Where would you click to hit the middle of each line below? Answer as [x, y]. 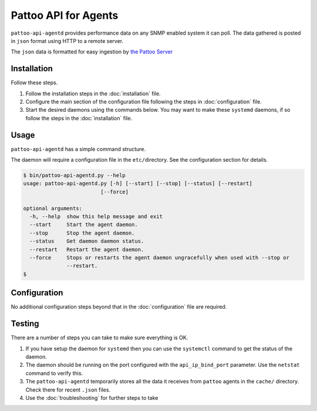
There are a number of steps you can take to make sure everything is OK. [100, 338]
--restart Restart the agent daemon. [87, 249]
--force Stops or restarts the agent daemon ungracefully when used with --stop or [160, 258]
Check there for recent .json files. [68, 390]
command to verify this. [54, 373]
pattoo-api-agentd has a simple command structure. [78, 149]
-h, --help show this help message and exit [96, 217]
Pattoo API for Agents [65, 15]
